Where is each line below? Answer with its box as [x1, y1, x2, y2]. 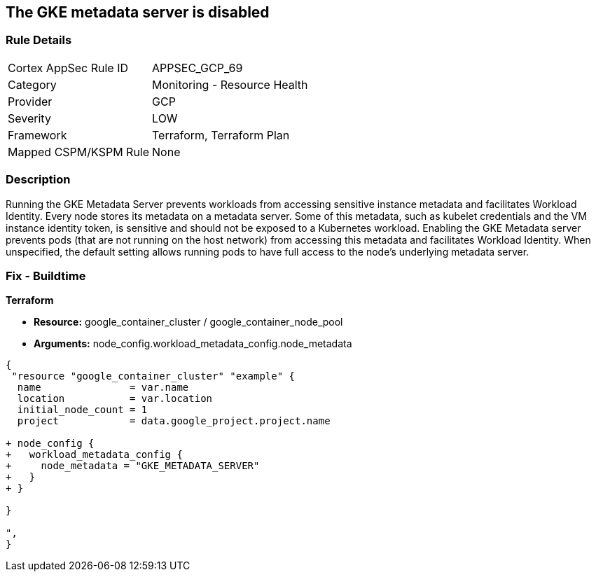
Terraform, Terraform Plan [152, 127, 290, 142]
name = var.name [17, 382, 189, 394]
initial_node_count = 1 [17, 404, 148, 416]
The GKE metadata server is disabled [6, 4, 270, 21]
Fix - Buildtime [6, 268, 86, 283]
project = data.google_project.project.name [17, 415, 331, 427]
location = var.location [17, 393, 213, 405]
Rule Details [6, 33, 72, 48]
